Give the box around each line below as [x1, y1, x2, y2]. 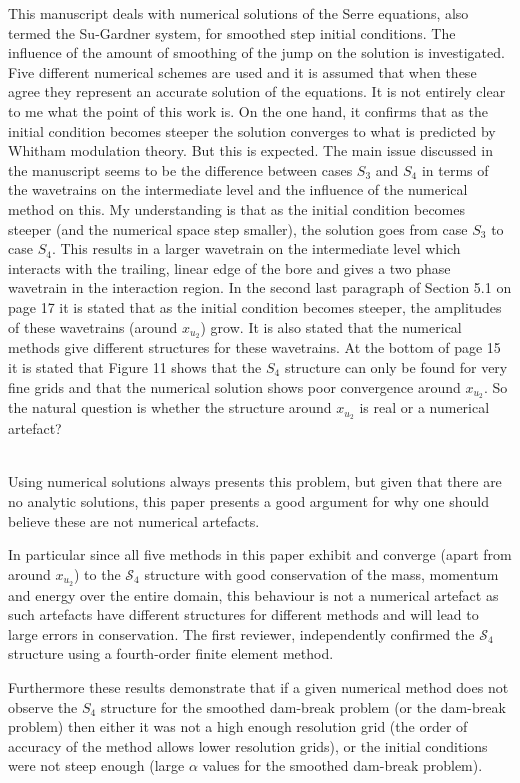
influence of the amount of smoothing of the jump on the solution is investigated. [8, 42, 505, 63]
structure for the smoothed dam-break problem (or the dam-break [100, 696, 506, 717]
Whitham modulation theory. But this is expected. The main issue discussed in [8, 140, 493, 161]
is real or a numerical [359, 397, 490, 418]
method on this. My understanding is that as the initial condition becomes [8, 198, 466, 219]
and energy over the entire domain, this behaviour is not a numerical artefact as [8, 584, 499, 605]
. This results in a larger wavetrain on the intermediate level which [51, 238, 461, 259]
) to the [73, 563, 121, 584]
